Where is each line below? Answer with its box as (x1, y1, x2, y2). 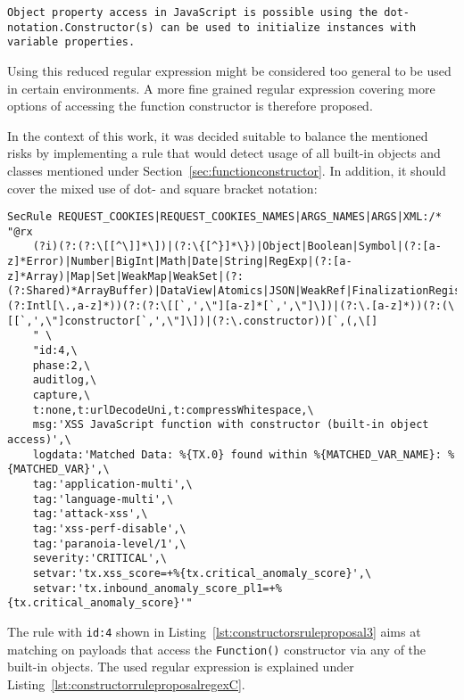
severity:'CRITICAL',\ (32, 552, 167, 565)
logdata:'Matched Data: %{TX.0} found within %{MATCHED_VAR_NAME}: (32, 448, 442, 461)
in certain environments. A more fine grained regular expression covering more (7, 78, 435, 97)
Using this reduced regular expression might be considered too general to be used (7, 61, 452, 79)
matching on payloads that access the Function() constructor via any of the (7, 639, 427, 658)
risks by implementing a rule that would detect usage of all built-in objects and (7, 144, 441, 162)
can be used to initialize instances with (160, 21, 417, 34)
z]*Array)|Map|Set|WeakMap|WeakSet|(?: (7, 269, 244, 283)
